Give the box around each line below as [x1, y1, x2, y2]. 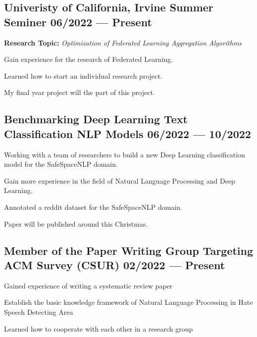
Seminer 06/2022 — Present [4, 14, 152, 29]
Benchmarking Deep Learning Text [4, 111, 188, 127]
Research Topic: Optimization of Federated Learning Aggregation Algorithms [4, 37, 242, 48]
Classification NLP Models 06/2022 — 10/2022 [4, 126, 251, 141]
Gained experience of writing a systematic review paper [4, 280, 173, 290]
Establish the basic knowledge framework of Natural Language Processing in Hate [4, 297, 253, 307]
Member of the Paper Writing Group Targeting [4, 242, 254, 258]
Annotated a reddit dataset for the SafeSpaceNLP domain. [4, 201, 182, 212]
